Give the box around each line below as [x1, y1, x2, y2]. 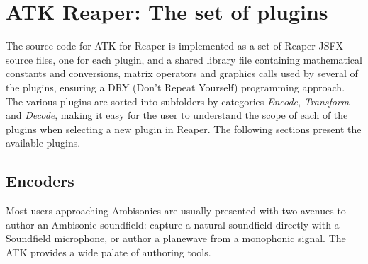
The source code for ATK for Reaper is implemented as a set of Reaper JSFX [6, 38, 344, 53]
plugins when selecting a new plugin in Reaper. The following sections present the [6, 121, 362, 136]
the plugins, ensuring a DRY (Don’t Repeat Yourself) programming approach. [6, 79, 345, 94]
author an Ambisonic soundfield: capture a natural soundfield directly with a [6, 217, 340, 231]
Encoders [6, 170, 74, 192]
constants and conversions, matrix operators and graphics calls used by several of [6, 66, 358, 81]
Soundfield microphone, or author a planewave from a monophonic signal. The [6, 231, 346, 246]
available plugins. [6, 135, 81, 150]
